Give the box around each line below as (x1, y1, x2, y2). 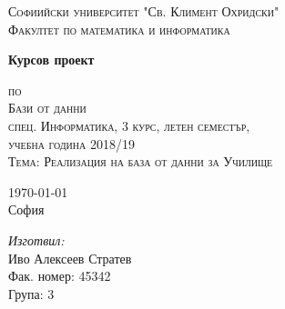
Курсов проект (8, 50, 95, 69)
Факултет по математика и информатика (8, 19, 230, 38)
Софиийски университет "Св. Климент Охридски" (8, 2, 280, 20)
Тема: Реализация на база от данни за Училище (8, 152, 273, 171)
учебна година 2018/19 (8, 134, 135, 153)
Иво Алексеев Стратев (8, 248, 132, 267)
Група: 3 (8, 284, 55, 303)
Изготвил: (8, 230, 65, 249)
